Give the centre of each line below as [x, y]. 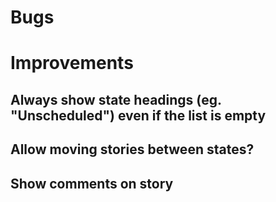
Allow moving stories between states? [132, 149]
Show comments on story [92, 183]
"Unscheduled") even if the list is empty [138, 115]
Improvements [72, 63]
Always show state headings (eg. [116, 99]
